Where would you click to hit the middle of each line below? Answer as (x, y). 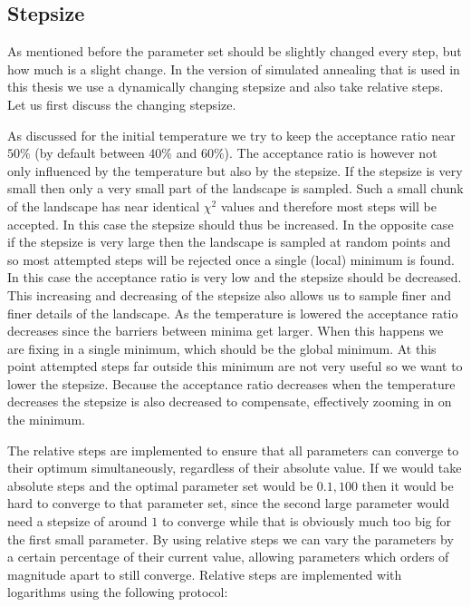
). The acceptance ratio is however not (331, 153)
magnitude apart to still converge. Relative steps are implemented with (205, 574)
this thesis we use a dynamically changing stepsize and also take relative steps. (226, 87)
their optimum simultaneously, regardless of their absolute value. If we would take (235, 468)
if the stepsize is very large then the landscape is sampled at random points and (229, 242)
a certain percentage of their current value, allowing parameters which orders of (228, 557)
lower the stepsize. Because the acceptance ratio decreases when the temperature (231, 383)
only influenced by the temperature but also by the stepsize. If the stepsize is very (235, 170)
